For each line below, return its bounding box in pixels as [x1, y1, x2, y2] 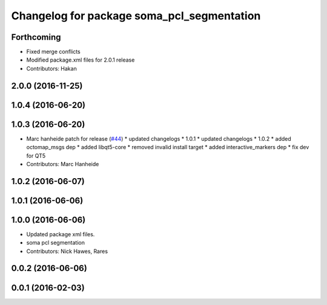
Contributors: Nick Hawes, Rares [26, 248, 108, 255]
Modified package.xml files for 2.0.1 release [26, 56, 135, 63]
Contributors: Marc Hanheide [26, 160, 99, 167]
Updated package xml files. [26, 230, 95, 238]
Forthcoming [11, 32, 61, 42]
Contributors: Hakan [26, 65, 77, 72]
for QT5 [26, 152, 46, 159]
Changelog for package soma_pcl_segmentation [11, 9, 261, 22]
